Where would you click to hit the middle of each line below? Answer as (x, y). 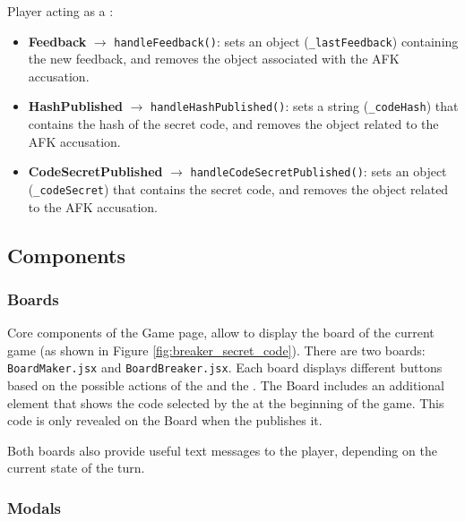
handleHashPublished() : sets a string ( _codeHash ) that (305, 106)
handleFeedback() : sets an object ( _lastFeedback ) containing (286, 41)
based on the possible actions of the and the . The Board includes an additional (226, 385)
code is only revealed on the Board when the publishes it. (165, 420)
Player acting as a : (60, 11)
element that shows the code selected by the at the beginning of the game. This (226, 402)
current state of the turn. (76, 468)
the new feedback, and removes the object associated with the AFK (214, 59)
